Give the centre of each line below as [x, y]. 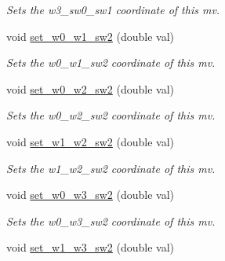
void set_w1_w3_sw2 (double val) [91, 247]
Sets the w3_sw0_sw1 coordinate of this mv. [113, 9]
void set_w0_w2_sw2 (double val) [91, 88]
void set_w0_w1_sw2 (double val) [91, 36]
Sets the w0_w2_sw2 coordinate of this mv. [111, 115]
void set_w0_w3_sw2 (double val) [91, 195]
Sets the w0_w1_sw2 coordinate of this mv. [111, 62]
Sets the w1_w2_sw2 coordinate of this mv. [111, 168]
